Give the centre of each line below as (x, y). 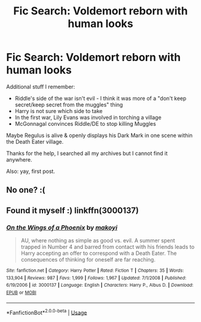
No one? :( (26, 190)
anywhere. (19, 159)
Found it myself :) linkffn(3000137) (73, 210)
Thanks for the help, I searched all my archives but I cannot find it (87, 153)
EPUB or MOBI (22, 292)
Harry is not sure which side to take (59, 111)
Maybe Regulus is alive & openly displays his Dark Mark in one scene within (99, 135)
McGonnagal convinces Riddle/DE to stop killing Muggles (86, 123)
